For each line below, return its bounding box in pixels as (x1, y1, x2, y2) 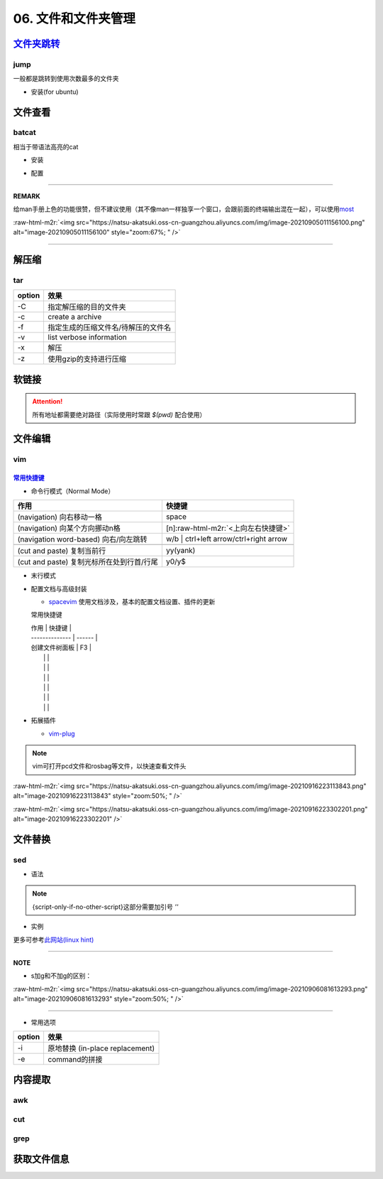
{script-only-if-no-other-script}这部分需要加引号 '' (32, 903, 179, 911)
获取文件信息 (13, 1153, 70, 1165)
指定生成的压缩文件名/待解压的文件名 (48, 323, 172, 333)
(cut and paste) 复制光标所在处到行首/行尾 (17, 557, 159, 567)
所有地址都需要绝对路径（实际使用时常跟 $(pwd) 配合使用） (32, 410, 206, 419)
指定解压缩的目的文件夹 (48, 302, 127, 312)
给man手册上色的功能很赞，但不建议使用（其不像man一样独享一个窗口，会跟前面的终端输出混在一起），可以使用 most (13, 205, 355, 213)
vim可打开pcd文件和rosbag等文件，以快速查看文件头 (32, 762, 187, 770)
